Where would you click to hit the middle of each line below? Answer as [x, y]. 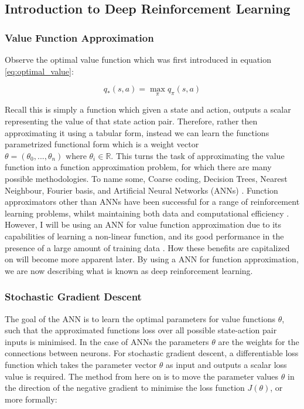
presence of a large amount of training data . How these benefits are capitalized [147, 247]
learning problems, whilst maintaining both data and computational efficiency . [147, 213]
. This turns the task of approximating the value [198, 155]
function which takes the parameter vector [81, 364]
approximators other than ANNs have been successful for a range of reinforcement [152, 202]
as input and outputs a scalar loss [226, 364]
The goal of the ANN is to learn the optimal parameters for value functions [140, 318]
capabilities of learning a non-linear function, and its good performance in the [144, 236]
